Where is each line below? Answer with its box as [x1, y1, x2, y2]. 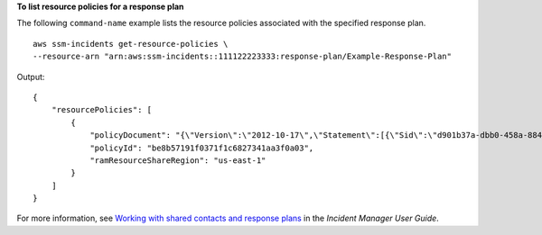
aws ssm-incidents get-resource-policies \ [33, 39, 229, 49]
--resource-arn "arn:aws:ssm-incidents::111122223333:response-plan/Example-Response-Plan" [33, 51, 452, 62]
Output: [16, 71, 45, 82]
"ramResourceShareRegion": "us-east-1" [89, 155, 266, 166]
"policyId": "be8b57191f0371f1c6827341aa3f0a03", [89, 142, 314, 153]
